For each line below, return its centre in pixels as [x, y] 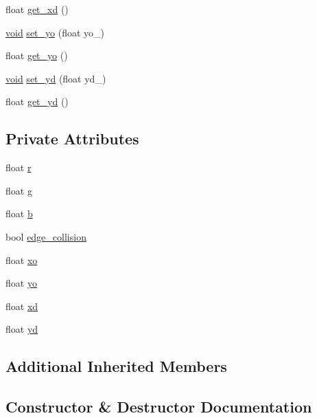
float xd [22, 306]
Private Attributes [72, 139]
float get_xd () [37, 9]
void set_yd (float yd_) [56, 78]
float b [19, 213]
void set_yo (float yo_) [55, 32]
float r [19, 167]
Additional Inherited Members [116, 366]
